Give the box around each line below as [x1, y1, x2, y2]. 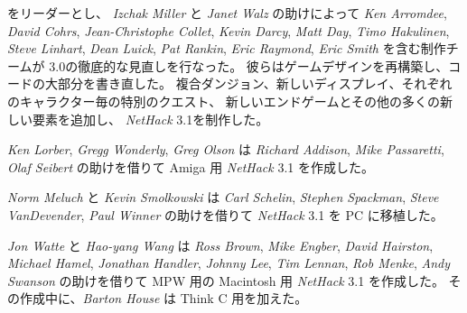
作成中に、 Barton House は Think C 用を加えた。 [19, 289, 308, 308]
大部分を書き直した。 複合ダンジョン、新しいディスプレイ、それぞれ [44, 74, 453, 93]
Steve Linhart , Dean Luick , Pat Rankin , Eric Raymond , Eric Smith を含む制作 [7, 39, 446, 58]
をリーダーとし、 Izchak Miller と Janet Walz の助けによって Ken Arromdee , [7, 4, 447, 22]
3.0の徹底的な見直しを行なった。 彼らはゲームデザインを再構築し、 [49, 56, 449, 75]
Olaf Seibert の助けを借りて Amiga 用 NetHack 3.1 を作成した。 [7, 157, 374, 176]
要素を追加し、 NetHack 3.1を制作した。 [32, 109, 269, 128]
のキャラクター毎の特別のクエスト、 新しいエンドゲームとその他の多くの [7, 91, 440, 110]
